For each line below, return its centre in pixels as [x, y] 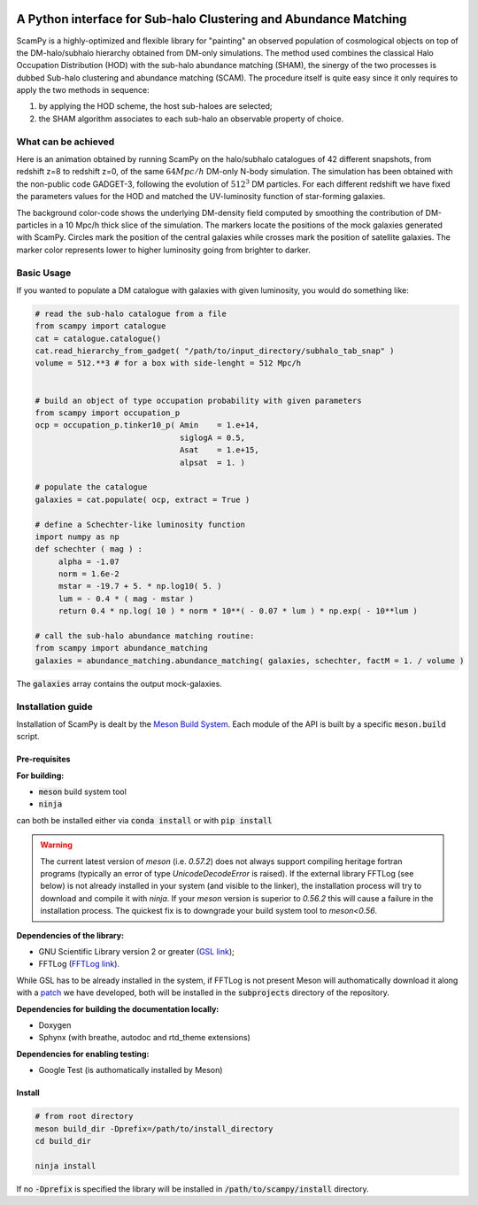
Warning [56, 845]
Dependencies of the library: [70, 935]
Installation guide [54, 707]
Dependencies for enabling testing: [83, 1054]
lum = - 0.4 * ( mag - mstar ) [126, 599]
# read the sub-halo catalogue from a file [131, 313]
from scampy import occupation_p [108, 413]
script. [28, 737]
